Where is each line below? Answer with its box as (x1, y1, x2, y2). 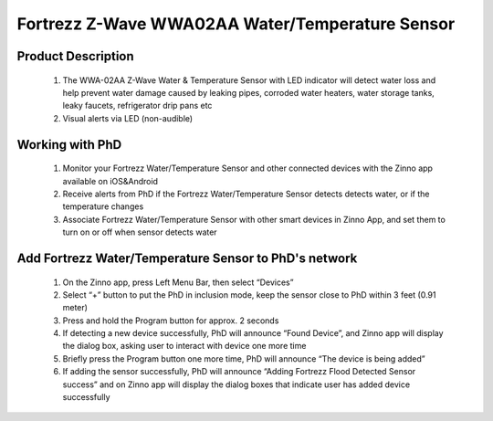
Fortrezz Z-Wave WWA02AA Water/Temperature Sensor (16, 14, 456, 34)
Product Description (16, 48, 134, 64)
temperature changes (62, 201, 144, 212)
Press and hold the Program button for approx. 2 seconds (62, 315, 279, 326)
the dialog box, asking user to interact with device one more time (62, 341, 307, 352)
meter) (62, 302, 89, 313)
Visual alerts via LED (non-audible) (62, 112, 194, 123)
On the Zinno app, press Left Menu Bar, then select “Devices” (62, 277, 294, 288)
